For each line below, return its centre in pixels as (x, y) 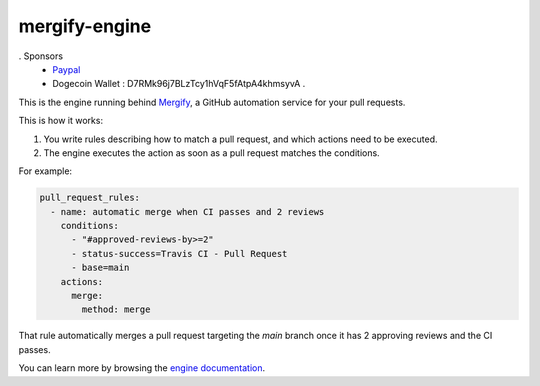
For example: (45, 171)
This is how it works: (61, 121)
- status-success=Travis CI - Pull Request (179, 253)
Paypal (66, 69)
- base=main (100, 268)
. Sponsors (41, 56)
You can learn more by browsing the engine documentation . (142, 368)
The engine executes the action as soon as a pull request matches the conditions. (211, 152)
